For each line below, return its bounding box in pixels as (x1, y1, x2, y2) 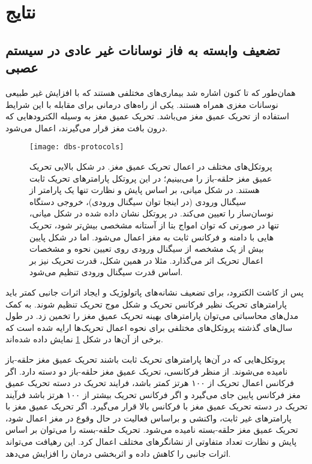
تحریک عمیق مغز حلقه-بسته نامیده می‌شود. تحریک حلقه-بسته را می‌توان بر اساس (5, 423, 298, 436)
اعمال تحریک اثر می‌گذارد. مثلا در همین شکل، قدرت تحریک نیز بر (29, 254, 263, 266)
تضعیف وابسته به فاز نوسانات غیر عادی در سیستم (5, 40, 280, 59)
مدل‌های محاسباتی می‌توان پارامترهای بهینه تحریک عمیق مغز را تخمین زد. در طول (5, 309, 299, 322)
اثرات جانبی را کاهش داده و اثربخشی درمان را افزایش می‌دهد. (5, 447, 231, 459)
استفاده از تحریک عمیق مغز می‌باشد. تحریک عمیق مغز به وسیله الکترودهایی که (5, 110, 289, 122)
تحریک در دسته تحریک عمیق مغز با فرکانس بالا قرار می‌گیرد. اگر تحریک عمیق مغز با (5, 400, 308, 412)
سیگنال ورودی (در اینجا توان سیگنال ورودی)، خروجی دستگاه (29, 195, 246, 207)
